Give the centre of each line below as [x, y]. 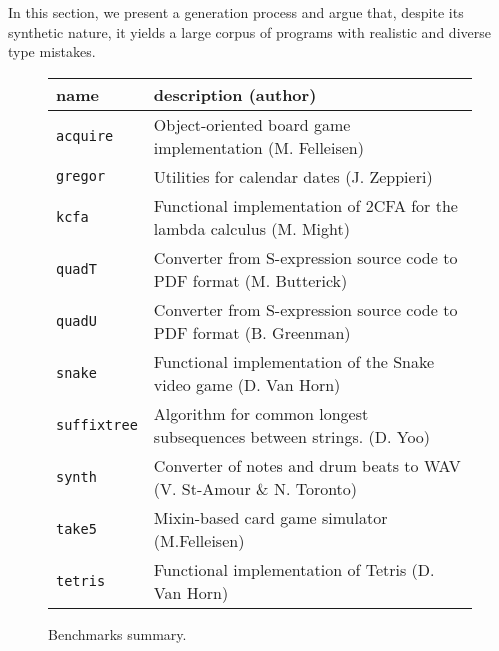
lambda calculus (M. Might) [251, 228]
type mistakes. [52, 51]
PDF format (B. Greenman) [252, 332]
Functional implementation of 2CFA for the [305, 205]
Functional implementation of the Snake [294, 361]
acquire [85, 135]
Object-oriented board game [252, 124]
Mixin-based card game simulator [270, 517]
